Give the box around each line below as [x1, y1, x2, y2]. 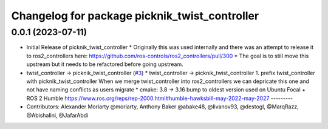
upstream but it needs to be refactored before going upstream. [26, 61, 183, 68]
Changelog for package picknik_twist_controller [11, 9, 259, 22]
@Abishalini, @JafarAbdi [26, 111, 89, 119]
